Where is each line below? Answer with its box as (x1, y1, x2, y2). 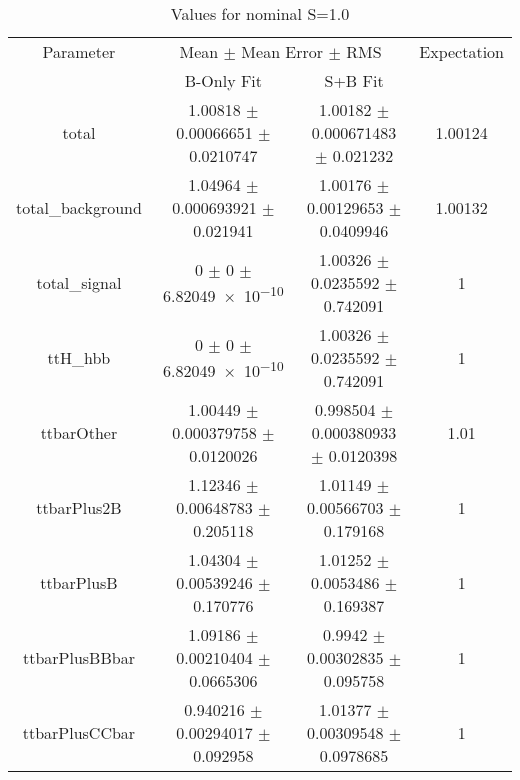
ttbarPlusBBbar (22, 646, 135, 669)
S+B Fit (324, 69, 384, 92)
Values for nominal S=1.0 (170, 2, 350, 25)
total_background (16, 196, 142, 219)
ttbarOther (40, 421, 118, 444)
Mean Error (241, 40, 324, 63)
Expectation (419, 40, 504, 63)
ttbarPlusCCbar (22, 721, 136, 744)
